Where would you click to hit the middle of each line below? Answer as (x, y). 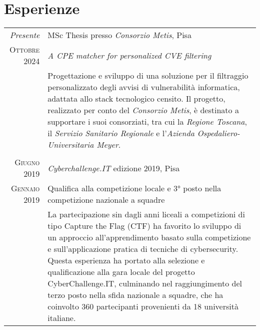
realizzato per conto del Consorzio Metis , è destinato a (143, 110)
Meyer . (109, 145)
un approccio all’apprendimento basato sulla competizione (149, 237)
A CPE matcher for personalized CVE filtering (129, 55)
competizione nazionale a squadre (106, 200)
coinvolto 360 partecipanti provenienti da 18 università (143, 306)
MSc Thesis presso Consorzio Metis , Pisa (119, 35)
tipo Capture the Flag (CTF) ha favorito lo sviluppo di (144, 226)
